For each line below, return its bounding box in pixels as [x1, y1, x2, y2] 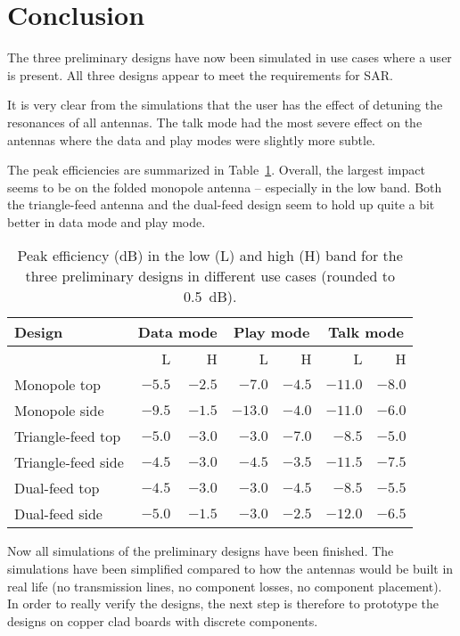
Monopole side [14, 400, 104, 421]
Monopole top [14, 374, 101, 395]
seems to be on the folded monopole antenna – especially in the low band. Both [7, 177, 442, 196]
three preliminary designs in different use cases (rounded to [25, 265, 395, 287]
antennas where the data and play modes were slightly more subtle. [7, 130, 376, 149]
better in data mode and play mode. [7, 212, 206, 231]
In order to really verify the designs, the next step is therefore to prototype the [7, 594, 439, 613]
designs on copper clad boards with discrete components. [7, 611, 318, 630]
